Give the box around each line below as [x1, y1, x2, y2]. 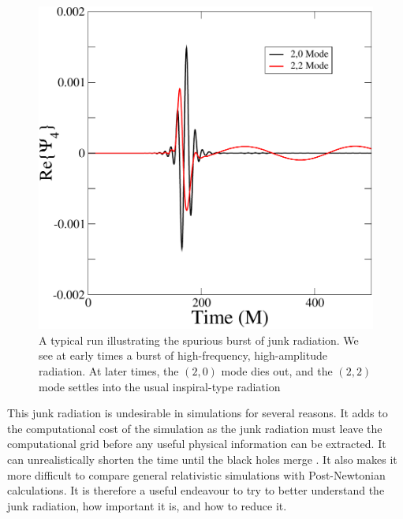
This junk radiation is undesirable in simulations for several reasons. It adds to [7, 405, 388, 421]
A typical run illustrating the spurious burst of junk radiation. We [39, 331, 359, 348]
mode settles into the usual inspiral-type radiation [39, 378, 281, 394]
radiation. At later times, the [39, 362, 179, 379]
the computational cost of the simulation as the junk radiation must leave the [7, 420, 382, 436]
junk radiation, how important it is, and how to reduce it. [7, 497, 287, 513]
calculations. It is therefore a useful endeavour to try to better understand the [7, 482, 385, 498]
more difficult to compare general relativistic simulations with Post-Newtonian [7, 466, 386, 483]
